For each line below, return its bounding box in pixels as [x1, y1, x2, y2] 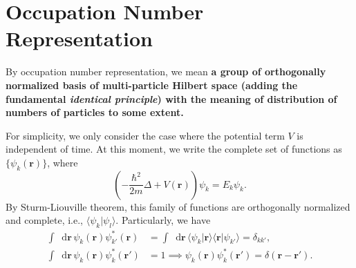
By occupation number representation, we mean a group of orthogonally [6, 64, 326, 79]
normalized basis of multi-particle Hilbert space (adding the [6, 77, 298, 92]
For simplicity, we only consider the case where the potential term [6, 128, 285, 142]
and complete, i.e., [6, 213, 83, 227]
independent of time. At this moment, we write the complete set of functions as [6, 142, 342, 156]
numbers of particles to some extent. [6, 105, 184, 119]
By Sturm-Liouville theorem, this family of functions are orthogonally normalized [6, 199, 350, 213]
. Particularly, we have [115, 213, 211, 227]
